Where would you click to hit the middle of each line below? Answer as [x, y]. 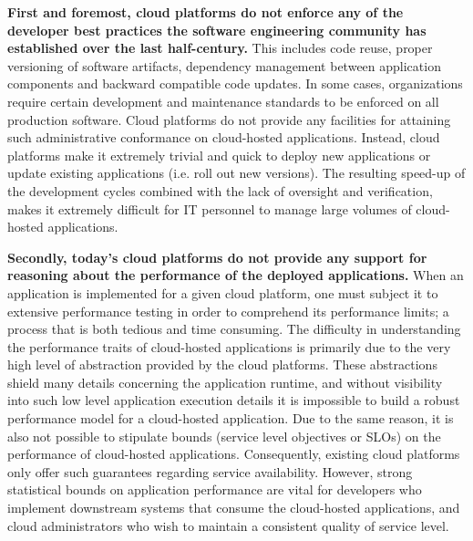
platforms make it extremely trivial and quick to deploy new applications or [219, 155]
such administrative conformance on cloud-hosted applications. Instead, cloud [224, 137]
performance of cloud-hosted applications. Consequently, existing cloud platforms [234, 454]
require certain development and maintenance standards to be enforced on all [223, 101]
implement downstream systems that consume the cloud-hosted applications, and [234, 508]
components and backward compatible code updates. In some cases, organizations [235, 83]
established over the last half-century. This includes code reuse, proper [220, 48]
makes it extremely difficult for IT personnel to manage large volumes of [210, 208]
